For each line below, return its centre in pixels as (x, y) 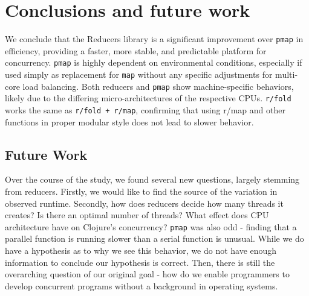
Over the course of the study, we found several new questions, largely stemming (152, 179)
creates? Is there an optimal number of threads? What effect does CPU (137, 215)
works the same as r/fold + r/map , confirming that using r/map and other (145, 110)
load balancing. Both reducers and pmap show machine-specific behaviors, (158, 86)
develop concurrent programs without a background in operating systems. (141, 285)
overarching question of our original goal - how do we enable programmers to (147, 274)
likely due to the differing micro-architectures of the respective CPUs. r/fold (148, 98)
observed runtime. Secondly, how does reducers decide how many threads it (144, 203)
